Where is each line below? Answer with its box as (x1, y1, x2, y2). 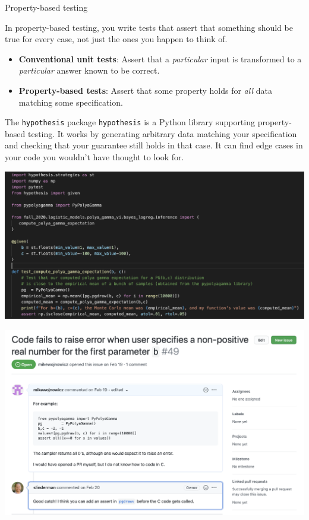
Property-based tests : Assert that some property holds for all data (18, 84, 272, 96)
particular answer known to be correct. (18, 64, 160, 77)
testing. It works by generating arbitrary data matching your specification (27, 127, 297, 139)
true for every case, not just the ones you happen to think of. (5, 33, 228, 45)
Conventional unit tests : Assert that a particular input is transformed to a (18, 52, 302, 65)
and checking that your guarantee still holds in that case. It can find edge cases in (5, 139, 303, 151)
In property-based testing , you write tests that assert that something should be (5, 21, 293, 33)
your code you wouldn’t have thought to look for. (5, 151, 184, 163)
